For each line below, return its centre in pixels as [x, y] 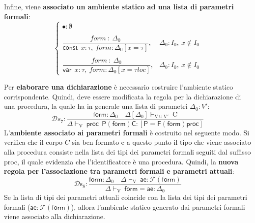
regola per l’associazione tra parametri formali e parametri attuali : [119, 171]
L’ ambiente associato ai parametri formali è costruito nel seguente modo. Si [127, 132]
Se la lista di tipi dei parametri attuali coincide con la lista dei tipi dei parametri [126, 197]
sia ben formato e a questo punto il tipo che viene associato [161, 142]
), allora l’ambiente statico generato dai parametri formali [158, 207]
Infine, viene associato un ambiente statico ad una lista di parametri [119, 6]
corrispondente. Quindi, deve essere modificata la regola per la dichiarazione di [123, 96]
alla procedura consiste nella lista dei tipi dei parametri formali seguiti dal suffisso [127, 152]
